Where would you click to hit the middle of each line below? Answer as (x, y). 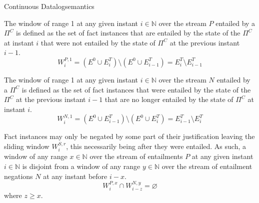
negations (18, 176)
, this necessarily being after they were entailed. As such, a (156, 146)
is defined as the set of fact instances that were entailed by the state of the (136, 89)
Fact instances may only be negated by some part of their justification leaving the (129, 136)
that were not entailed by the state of (98, 42)
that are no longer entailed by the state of (169, 99)
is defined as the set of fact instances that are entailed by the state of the (128, 33)
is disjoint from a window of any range (81, 166)
